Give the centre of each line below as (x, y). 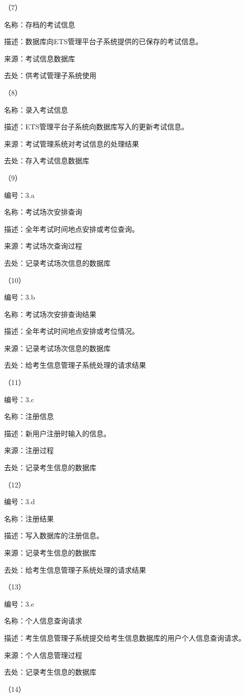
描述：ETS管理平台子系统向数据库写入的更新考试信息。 (96, 127)
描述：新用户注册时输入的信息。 (57, 433)
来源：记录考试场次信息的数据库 (57, 348)
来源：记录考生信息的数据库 (50, 552)
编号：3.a (19, 195)
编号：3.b (20, 297)
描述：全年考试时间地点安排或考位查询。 (72, 229)
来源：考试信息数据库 (40, 58)
